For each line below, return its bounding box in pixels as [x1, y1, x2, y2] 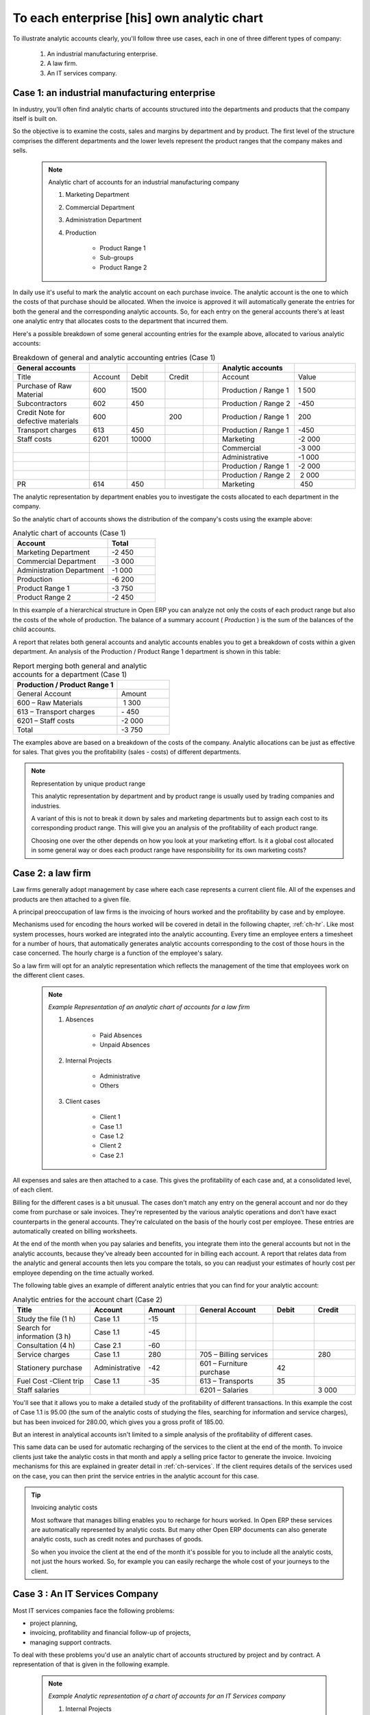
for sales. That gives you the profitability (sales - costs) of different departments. [12, 748, 241, 756]
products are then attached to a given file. [12, 895, 132, 903]
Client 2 [99, 1142, 122, 1150]
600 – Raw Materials [16, 698, 83, 707]
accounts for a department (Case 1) [12, 670, 127, 679]
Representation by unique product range [31, 779, 146, 788]
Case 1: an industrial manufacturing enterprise [12, 86, 216, 99]
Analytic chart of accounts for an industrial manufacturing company [48, 178, 240, 186]
